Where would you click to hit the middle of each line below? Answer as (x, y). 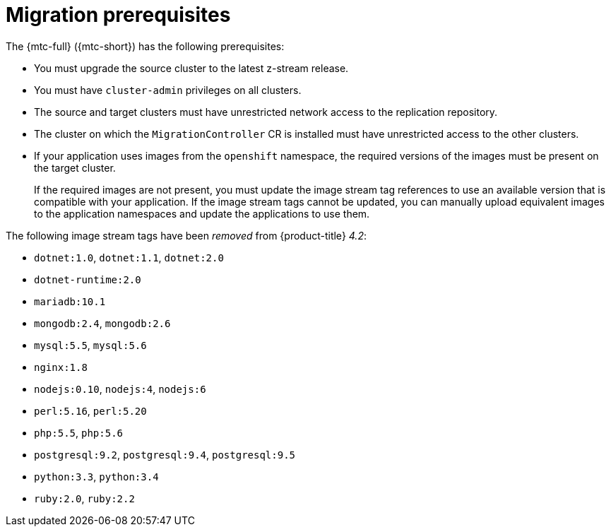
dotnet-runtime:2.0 (88, 279)
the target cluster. (75, 167)
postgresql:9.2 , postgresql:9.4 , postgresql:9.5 (165, 454)
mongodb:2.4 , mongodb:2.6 (102, 323)
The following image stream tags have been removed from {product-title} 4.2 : (186, 235)
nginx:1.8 (61, 367)
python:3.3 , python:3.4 (96, 476)
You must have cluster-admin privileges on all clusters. (168, 90)
